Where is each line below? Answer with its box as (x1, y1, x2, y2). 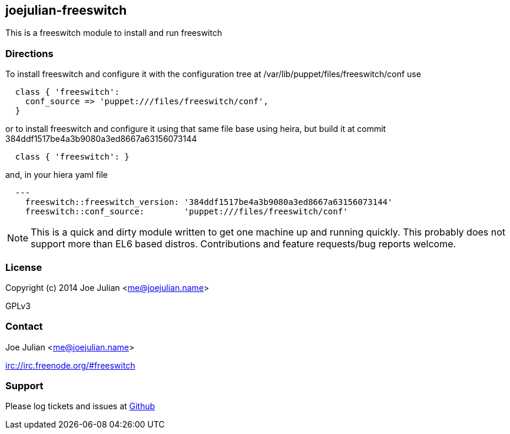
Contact (5, 320, 43, 333)
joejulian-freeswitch (5, 3, 127, 18)
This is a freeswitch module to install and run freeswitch (5, 28, 222, 38)
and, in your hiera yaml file (5, 170, 108, 180)
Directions (5, 47, 54, 59)
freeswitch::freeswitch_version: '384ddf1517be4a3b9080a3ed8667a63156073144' (25, 197, 393, 207)
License (5, 261, 42, 273)
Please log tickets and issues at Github (5, 401, 155, 412)
